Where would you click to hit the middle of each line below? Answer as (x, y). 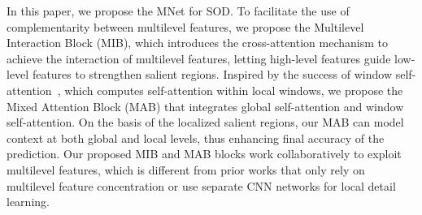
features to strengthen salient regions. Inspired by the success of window (212, 74)
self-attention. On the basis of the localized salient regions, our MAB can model (205, 122)
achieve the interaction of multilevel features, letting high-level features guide (199, 58)
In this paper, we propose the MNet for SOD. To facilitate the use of (178, 11)
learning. (28, 202)
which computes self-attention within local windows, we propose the (234, 90)
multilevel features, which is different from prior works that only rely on (186, 169)
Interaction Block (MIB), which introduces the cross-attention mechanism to (197, 43)
